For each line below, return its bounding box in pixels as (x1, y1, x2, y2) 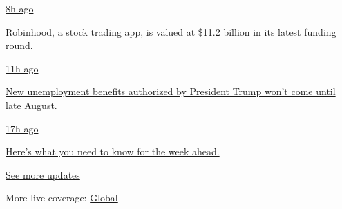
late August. (6, 97, 57, 112)
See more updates (6, 167, 80, 181)
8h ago (6, 1, 34, 15)
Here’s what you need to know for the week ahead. (6, 144, 220, 159)
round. (6, 38, 33, 52)
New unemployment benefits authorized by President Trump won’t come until (6, 84, 336, 99)
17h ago (6, 121, 39, 135)
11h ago (6, 61, 39, 75)
